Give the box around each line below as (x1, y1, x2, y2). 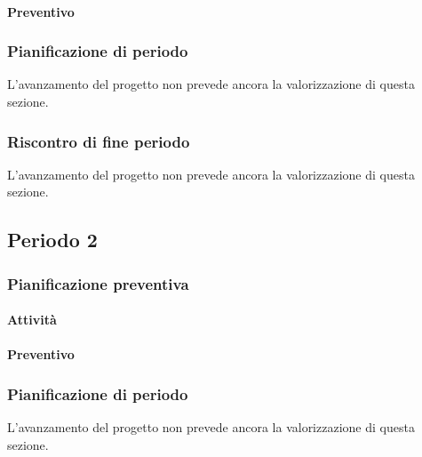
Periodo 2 (7, 226, 98, 253)
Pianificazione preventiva (7, 272, 189, 294)
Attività (7, 310, 57, 329)
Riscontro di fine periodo (7, 130, 190, 152)
